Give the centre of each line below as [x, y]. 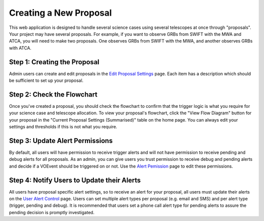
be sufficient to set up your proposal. [46, 80]
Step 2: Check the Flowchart [53, 94]
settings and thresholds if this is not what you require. [63, 127]
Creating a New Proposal [60, 13]
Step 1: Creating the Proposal [54, 62]
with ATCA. [20, 48]
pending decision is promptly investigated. [52, 212]
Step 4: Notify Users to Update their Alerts [75, 180]
